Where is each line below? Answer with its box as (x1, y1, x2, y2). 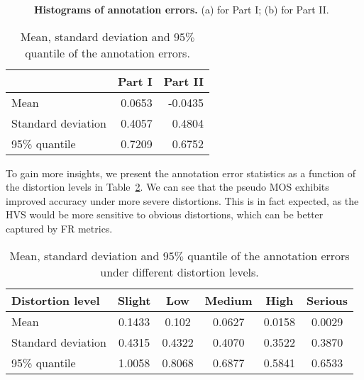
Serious (307, 291, 348, 308)
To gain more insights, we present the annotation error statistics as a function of (6, 165, 356, 180)
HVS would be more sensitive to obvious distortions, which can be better (6, 207, 324, 222)
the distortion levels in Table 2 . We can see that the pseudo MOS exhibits (6, 179, 329, 194)
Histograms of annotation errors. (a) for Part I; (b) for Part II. (34, 2, 329, 16)
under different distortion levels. (100, 263, 259, 280)
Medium (204, 291, 253, 308)
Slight (117, 291, 151, 308)
